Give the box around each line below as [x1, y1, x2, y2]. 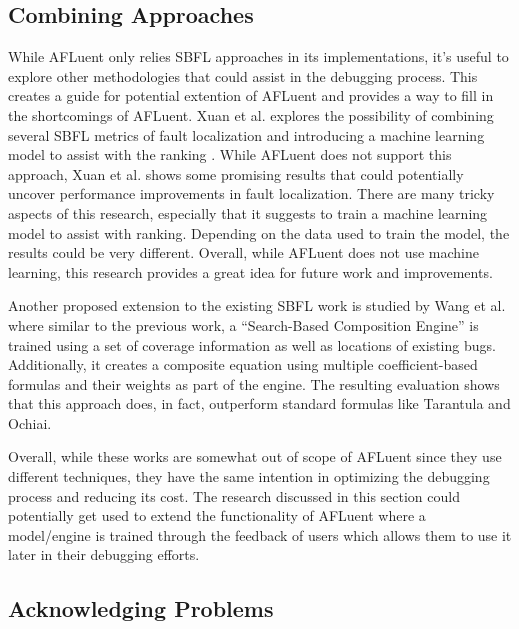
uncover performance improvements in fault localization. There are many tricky [8, 183, 495, 204]
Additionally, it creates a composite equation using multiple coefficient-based [8, 354, 478, 375]
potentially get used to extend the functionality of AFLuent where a [8, 505, 426, 526]
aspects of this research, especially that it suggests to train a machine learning [8, 202, 488, 223]
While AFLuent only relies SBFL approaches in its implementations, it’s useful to [8, 46, 509, 67]
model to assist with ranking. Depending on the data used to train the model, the [8, 222, 510, 243]
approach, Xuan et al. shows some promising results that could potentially [8, 163, 464, 184]
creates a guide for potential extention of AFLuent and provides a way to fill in [8, 85, 494, 106]
